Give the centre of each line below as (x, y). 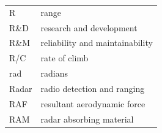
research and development (89, 27)
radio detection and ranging (93, 88)
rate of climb (64, 58)
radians (54, 73)
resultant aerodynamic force (93, 103)
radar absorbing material (87, 119)
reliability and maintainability (97, 43)
